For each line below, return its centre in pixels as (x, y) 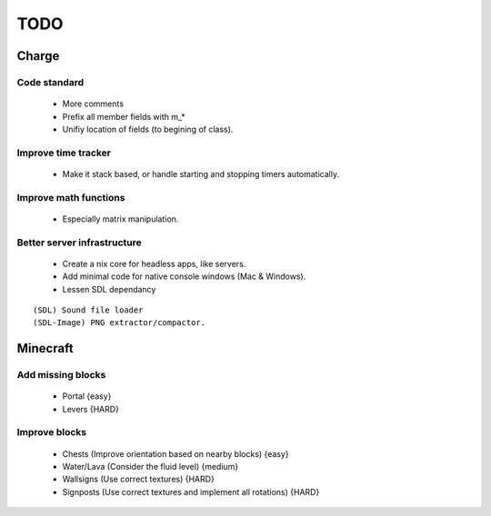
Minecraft (45, 348)
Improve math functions (71, 197)
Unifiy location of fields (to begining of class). (148, 129)
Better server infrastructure (79, 243)
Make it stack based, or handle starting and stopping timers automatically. (201, 174)
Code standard (50, 82)
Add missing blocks (61, 375)
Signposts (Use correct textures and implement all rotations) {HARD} (191, 491)
